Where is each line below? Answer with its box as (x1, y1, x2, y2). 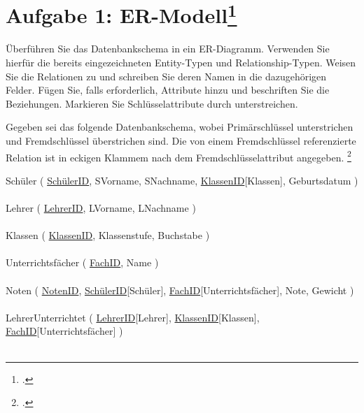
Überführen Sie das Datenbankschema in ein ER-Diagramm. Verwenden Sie (6, 41, 330, 56)
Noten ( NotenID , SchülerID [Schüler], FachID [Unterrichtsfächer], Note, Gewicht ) (6, 282, 354, 297)
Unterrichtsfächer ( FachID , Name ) (6, 255, 159, 270)
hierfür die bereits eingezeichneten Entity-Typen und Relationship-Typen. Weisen (6, 55, 356, 70)
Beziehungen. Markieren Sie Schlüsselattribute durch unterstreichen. (6, 96, 298, 110)
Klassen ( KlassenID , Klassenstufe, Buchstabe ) (6, 228, 210, 242)
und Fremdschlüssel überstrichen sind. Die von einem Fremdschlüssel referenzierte (6, 133, 356, 148)
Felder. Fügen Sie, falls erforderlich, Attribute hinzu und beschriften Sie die (6, 82, 330, 97)
